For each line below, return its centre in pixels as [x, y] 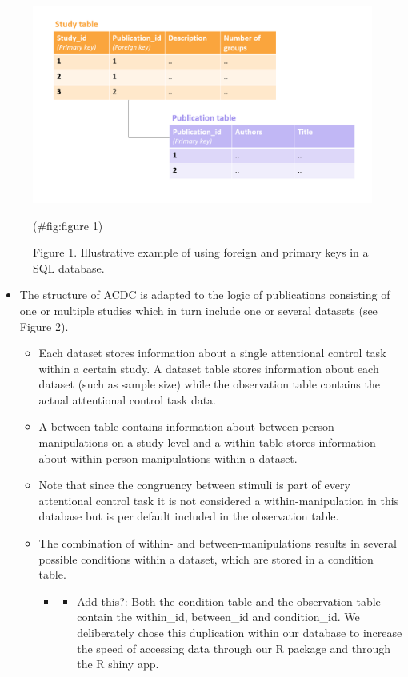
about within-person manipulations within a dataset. [168, 458]
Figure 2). [44, 326]
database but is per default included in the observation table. [189, 516]
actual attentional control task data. [128, 399]
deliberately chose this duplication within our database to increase [240, 633]
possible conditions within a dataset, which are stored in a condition [206, 558]
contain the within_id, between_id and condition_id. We [218, 617]
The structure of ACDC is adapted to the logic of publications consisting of [205, 295]
